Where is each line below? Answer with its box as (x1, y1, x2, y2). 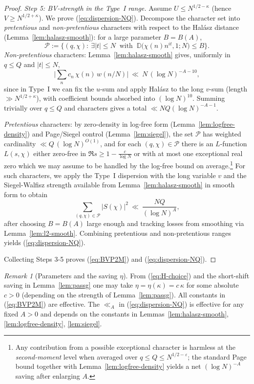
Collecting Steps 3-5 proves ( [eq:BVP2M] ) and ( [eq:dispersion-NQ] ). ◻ (4, 254, 216, 264)
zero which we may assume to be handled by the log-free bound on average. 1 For (4, 159, 245, 171)
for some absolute (186, 280, 239, 290)
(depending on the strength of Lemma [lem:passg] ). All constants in (21, 289, 226, 299)
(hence (212, 3, 232, 13)
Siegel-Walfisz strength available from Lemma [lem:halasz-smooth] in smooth (4, 180, 235, 190)
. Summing (192, 93, 225, 103)
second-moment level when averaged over (15, 351, 138, 361)
